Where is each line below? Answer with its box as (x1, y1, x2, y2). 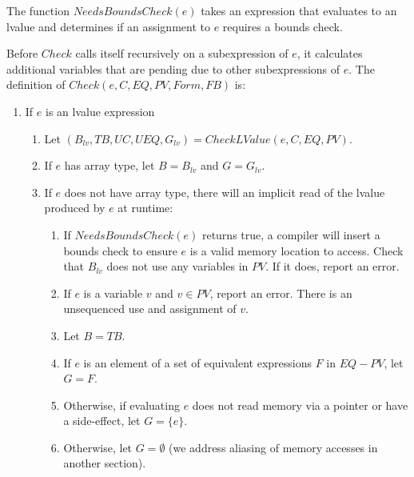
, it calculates (297, 45, 363, 62)
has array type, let (64, 157, 155, 174)
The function (6, 2, 70, 18)
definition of (6, 76, 66, 93)
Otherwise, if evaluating (63, 396, 180, 413)
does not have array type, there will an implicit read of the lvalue (64, 183, 385, 200)
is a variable (83, 284, 143, 301)
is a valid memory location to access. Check (189, 242, 404, 259)
